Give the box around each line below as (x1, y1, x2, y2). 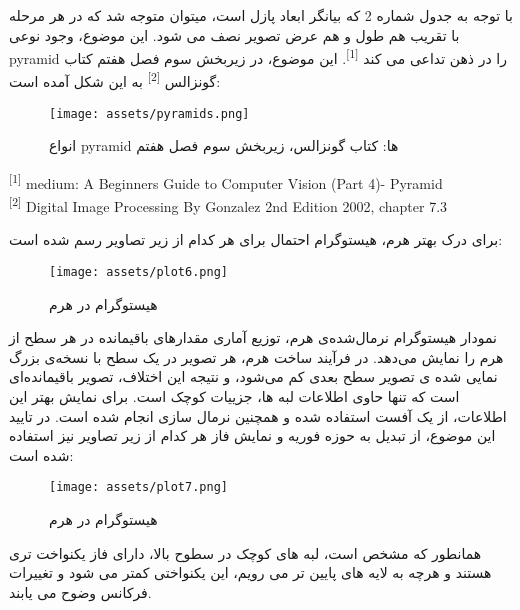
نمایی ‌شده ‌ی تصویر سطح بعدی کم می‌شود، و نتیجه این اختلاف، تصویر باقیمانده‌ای (9, 366, 498, 387)
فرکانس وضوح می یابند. (9, 581, 152, 602)
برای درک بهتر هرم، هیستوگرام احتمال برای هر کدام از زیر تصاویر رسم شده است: (9, 229, 503, 250)
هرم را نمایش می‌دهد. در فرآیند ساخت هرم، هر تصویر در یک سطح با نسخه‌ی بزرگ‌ (9, 346, 504, 367)
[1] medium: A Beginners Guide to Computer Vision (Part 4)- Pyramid (9, 169, 443, 193)
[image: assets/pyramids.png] (49, 106, 250, 121)
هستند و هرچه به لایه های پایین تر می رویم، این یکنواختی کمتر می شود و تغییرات (9, 562, 492, 583)
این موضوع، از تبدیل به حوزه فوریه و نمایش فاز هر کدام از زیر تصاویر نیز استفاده (9, 425, 496, 446)
